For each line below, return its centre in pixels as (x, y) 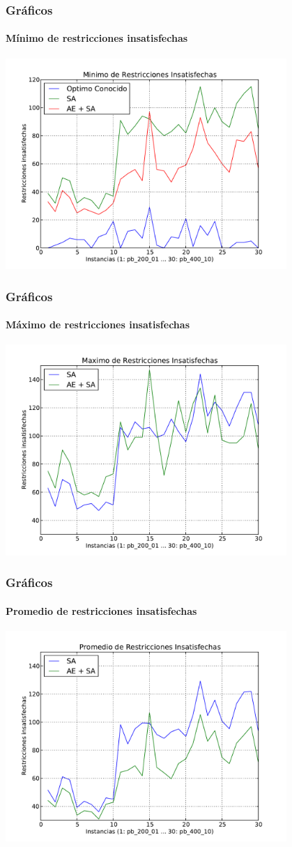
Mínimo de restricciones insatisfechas (97, 38)
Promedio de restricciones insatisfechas (101, 610)
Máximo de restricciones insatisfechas (98, 325)
